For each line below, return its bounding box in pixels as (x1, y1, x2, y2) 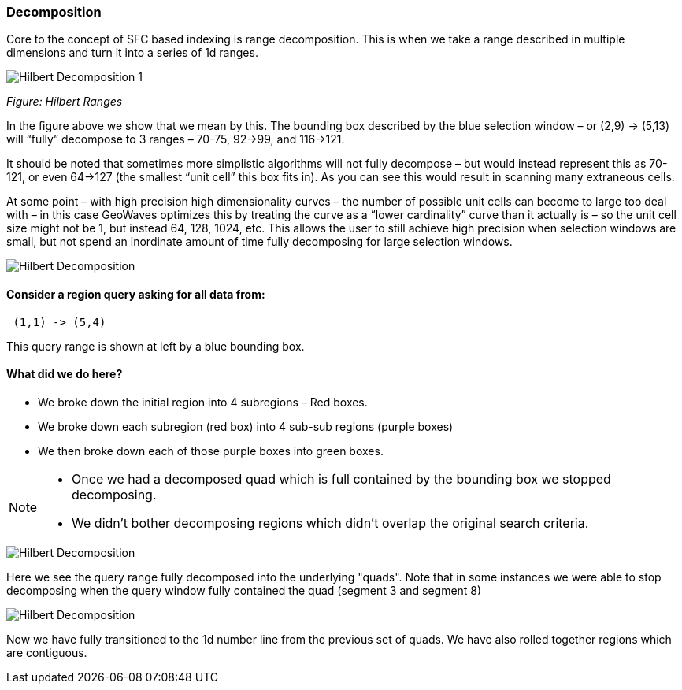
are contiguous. (6, 645, 87, 659)
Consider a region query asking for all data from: (6, 287, 265, 301)
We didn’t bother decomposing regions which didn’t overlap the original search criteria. (72, 514, 589, 531)
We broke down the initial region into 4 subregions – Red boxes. (38, 395, 368, 409)
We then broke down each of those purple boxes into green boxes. (38, 443, 384, 458)
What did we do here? (6, 367, 123, 381)
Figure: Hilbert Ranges (6, 95, 123, 109)
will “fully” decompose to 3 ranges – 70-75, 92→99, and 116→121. (6, 132, 345, 147)
